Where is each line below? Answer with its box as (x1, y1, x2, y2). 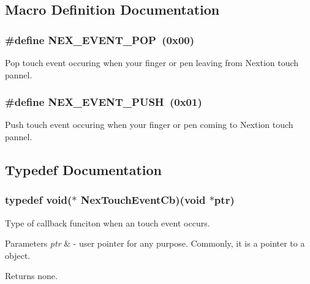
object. (5, 248, 31, 261)
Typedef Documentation (5, 160, 162, 179)
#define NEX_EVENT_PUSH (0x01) (5, 94, 202, 110)
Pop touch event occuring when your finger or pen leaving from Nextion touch (5, 56, 299, 69)
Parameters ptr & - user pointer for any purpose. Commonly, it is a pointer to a (5, 237, 305, 250)
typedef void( (5, 192, 72, 207)
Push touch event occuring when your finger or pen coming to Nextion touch (5, 118, 293, 131)
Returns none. (5, 269, 58, 282)
